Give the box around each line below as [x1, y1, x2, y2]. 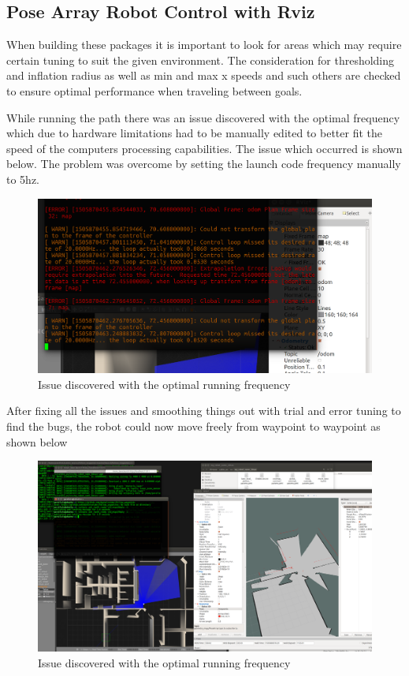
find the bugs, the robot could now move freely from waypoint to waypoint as [6, 418, 381, 435]
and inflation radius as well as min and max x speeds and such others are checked [6, 67, 401, 84]
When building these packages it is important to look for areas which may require [6, 36, 402, 53]
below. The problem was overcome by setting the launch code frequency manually [6, 155, 401, 172]
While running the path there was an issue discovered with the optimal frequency [6, 109, 400, 125]
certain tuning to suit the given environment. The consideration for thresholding [6, 51, 395, 68]
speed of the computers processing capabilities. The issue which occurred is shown [6, 140, 403, 156]
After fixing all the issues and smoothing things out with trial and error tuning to [6, 402, 401, 419]
